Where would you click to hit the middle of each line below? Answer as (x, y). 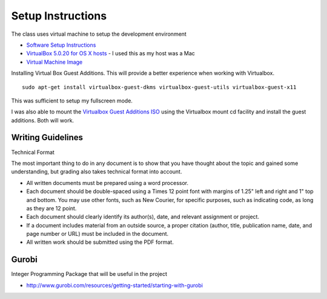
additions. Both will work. (43, 120)
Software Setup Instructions (61, 45)
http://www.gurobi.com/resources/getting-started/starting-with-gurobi (114, 285)
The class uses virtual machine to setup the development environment (99, 34)
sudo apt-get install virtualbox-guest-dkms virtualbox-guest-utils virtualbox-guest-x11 (159, 87)
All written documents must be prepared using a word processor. (107, 183)
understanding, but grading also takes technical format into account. (97, 172)
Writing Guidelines (47, 137)
